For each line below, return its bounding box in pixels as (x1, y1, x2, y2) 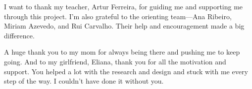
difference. (4, 30, 35, 40)
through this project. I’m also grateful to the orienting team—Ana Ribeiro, (4, 11, 232, 21)
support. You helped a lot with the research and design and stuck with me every (4, 66, 248, 76)
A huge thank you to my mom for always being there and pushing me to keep (4, 47, 240, 57)
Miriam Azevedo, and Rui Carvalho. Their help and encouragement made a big (4, 21, 245, 31)
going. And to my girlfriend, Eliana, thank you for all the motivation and (4, 56, 226, 66)
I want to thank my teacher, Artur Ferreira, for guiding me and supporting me (4, 1, 243, 11)
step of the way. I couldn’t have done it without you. (4, 76, 164, 86)
